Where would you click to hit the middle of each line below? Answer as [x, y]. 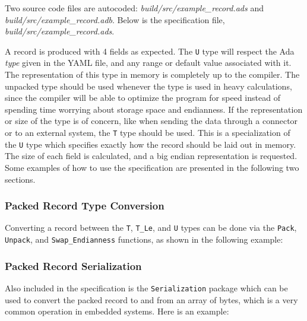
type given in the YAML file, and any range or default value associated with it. [148, 63]
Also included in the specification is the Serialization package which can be [146, 287]
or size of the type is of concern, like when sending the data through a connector [151, 121]
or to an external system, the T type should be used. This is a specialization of [148, 132]
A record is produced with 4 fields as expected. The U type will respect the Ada [150, 51]
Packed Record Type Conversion [85, 206]
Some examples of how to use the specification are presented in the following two [152, 167]
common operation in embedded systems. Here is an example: [117, 311]
